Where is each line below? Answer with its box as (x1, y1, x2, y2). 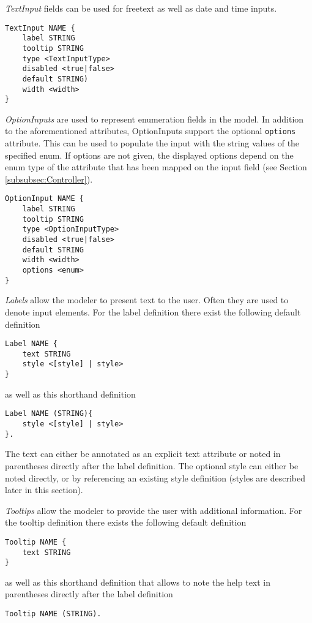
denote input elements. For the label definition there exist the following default (5, 305, 301, 318)
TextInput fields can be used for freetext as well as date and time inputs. (5, 2, 277, 14)
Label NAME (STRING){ (5, 409, 93, 418)
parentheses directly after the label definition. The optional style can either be (5, 459, 299, 472)
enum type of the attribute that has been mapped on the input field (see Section (5, 160, 307, 173)
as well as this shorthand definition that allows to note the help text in (5, 575, 271, 588)
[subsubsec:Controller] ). (5, 172, 93, 185)
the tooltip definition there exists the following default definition (5, 516, 247, 529)
